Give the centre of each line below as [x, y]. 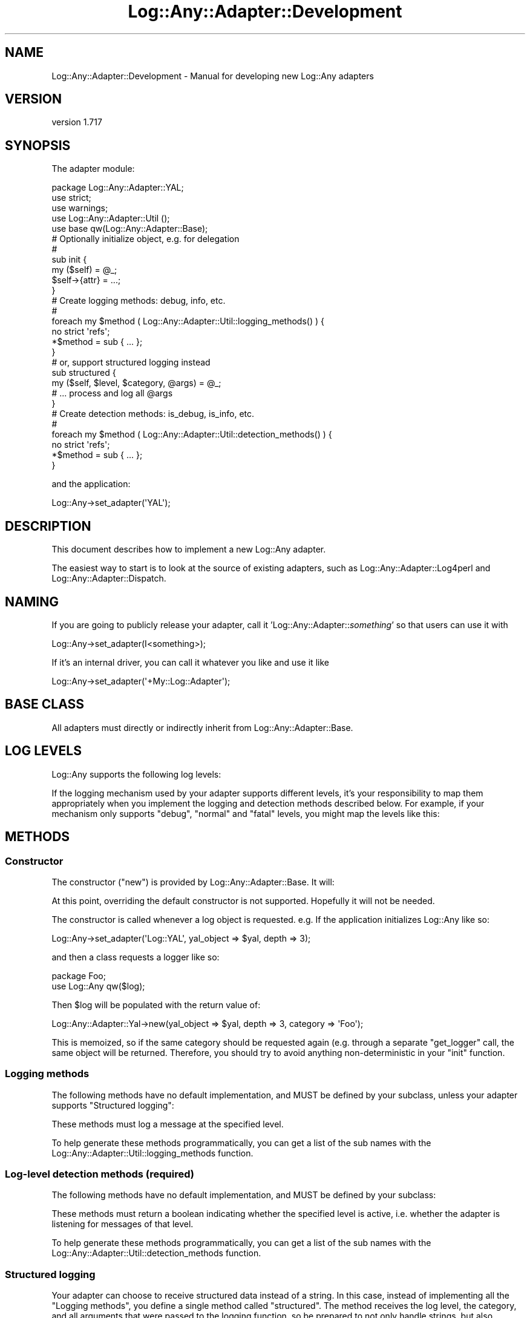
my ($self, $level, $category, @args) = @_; [136, 383]
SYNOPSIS [38, 145]
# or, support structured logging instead [131, 362]
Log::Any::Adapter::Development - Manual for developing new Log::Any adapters [213, 76]
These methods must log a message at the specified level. [168, 1124]
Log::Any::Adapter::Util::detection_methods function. [156, 1253]
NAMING [32, 602]
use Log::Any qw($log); [98, 986]
